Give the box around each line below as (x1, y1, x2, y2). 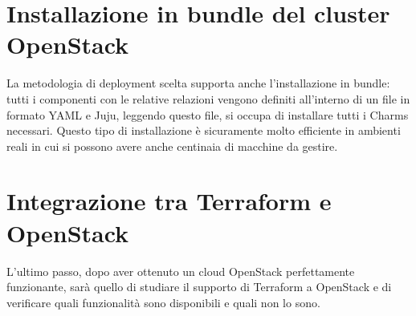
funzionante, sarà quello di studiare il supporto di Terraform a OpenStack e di (6, 278, 392, 295)
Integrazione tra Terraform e (6, 184, 332, 217)
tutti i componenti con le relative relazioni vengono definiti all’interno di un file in (6, 90, 410, 107)
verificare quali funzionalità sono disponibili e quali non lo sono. (6, 294, 320, 310)
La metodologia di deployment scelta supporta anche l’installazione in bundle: (6, 75, 390, 91)
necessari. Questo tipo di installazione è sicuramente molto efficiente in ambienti (6, 122, 401, 139)
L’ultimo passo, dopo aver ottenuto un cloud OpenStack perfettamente (6, 262, 355, 279)
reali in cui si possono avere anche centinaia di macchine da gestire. (6, 137, 338, 154)
